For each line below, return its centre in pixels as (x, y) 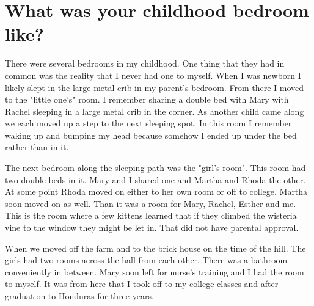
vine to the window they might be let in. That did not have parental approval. (152, 228)
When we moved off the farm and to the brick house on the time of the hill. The (155, 248)
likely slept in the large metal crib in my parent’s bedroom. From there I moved (155, 87)
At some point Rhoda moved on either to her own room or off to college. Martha (156, 191)
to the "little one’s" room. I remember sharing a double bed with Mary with (147, 99)
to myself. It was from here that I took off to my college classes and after (142, 284)
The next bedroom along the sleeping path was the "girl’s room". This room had (155, 168)
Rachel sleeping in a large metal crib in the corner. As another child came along (155, 111)
